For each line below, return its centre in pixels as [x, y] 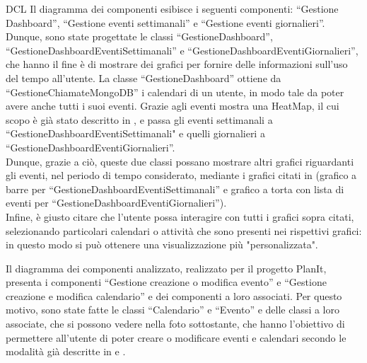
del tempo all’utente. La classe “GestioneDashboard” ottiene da [144, 77]
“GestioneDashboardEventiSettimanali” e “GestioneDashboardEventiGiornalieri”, [182, 50]
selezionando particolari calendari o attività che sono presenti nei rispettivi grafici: [184, 230]
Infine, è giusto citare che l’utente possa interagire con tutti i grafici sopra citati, [180, 216]
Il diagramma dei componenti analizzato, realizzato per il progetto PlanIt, [166, 268]
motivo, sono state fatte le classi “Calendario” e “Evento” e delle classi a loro [173, 310]
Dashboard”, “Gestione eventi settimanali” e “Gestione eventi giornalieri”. [165, 22]
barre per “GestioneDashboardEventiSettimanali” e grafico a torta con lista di [175, 189]
